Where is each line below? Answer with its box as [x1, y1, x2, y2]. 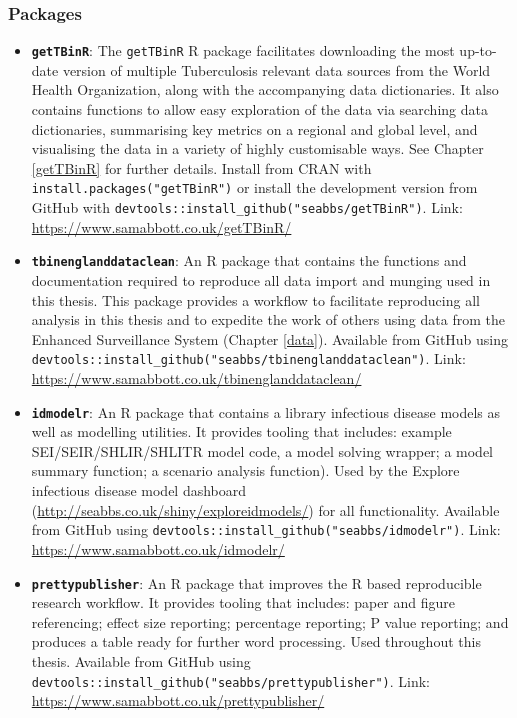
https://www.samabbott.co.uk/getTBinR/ [31, 216, 292, 237]
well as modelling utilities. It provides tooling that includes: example [31, 421, 452, 442]
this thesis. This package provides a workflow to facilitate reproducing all [31, 289, 480, 310]
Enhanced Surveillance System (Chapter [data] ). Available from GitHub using [31, 328, 509, 349]
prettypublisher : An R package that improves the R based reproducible [31, 572, 482, 593]
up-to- [459, 40, 497, 61]
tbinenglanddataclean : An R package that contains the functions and [31, 250, 467, 271]
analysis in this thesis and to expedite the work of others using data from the [31, 309, 505, 330]
